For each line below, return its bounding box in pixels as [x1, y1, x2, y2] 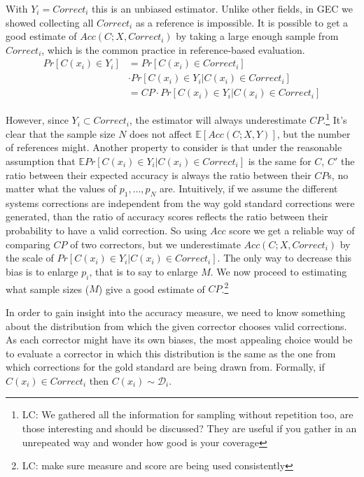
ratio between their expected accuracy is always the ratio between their [6, 167, 311, 182]
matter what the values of [6, 181, 116, 196]
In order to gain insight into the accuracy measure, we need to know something [6, 304, 346, 319]
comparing [6, 236, 50, 251]
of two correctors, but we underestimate [70, 236, 241, 251]
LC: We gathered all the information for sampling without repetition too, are [22, 407, 353, 422]
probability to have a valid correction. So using [6, 223, 207, 238]
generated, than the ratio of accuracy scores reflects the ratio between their [6, 209, 328, 224]
